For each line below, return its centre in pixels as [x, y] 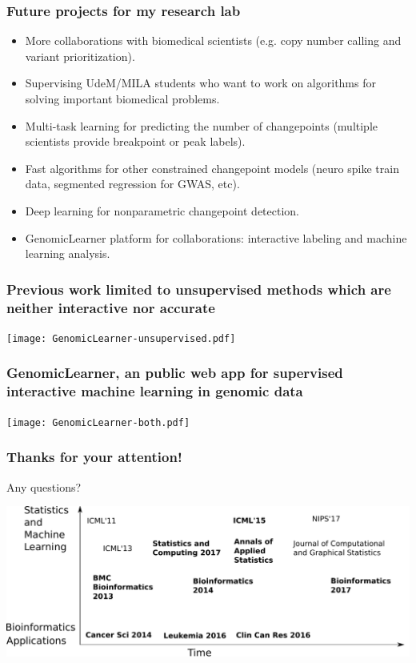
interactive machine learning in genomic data [155, 391]
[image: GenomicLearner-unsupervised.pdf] [121, 338]
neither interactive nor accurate [111, 307]
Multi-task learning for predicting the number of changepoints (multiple [201, 125]
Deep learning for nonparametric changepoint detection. [162, 210]
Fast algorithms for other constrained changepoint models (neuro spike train [212, 168]
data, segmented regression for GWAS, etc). [132, 184]
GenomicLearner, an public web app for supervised [175, 373]
